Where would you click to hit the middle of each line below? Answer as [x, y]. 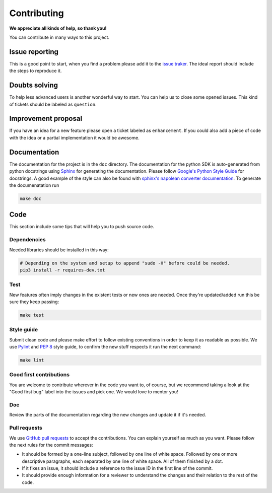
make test [32, 315]
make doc [31, 198]
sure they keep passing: [34, 302]
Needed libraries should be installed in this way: [59, 250]
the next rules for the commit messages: [51, 445]
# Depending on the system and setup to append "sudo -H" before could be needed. [125, 263]
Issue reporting [34, 52]
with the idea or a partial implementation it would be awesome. [74, 137]
